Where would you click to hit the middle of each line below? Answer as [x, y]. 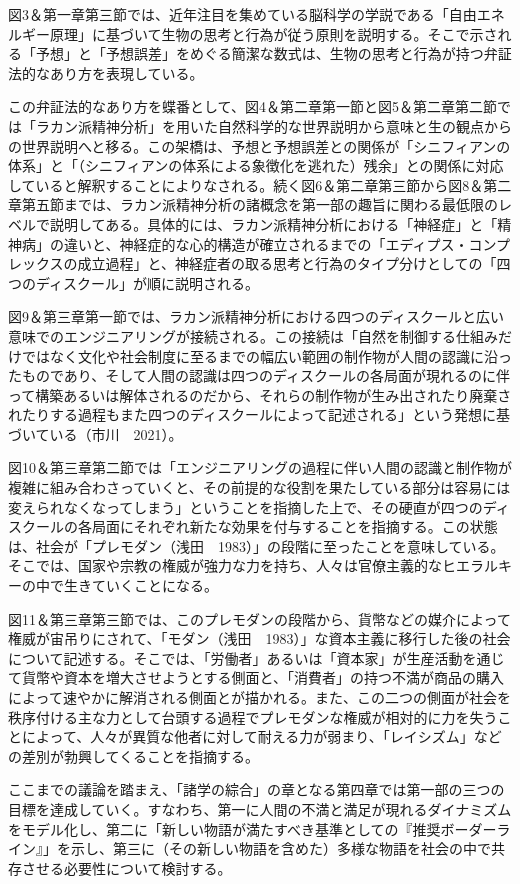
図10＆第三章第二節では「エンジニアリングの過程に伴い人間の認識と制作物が [260, 467]
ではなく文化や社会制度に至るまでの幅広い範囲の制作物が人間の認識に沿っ [266, 355]
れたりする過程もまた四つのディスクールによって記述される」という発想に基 [259, 414]
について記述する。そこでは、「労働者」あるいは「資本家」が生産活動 [235, 657]
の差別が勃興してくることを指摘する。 [133, 755]
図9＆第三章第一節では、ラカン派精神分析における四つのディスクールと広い [256, 316]
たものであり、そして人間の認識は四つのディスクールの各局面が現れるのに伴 [259, 375]
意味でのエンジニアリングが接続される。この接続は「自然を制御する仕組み [253, 335]
